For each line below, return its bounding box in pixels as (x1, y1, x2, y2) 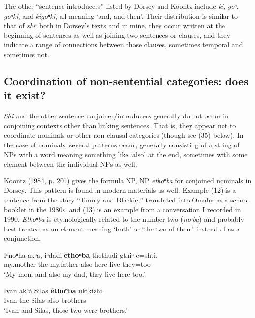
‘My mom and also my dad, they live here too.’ (4, 269, 145, 279)
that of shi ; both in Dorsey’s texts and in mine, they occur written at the (4, 20, 225, 30)
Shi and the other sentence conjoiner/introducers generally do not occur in (4, 111, 229, 121)
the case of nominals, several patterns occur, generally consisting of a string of (4, 139, 240, 149)
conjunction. (4, 233, 41, 243)
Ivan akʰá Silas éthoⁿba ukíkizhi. (4, 285, 104, 295)
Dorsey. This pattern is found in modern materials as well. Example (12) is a (4, 185, 236, 195)
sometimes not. (4, 49, 49, 59)
